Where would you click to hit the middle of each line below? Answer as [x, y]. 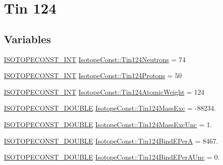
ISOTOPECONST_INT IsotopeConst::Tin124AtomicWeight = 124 [104, 91]
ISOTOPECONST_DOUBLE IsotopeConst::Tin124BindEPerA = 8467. [111, 140]
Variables [28, 39]
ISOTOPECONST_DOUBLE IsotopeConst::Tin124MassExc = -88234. [110, 108]
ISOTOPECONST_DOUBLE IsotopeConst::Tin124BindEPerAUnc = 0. [112, 157]
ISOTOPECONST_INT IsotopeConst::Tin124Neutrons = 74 [95, 59]
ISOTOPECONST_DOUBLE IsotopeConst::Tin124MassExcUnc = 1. [108, 124]
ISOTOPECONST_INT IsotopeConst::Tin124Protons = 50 [93, 75]
